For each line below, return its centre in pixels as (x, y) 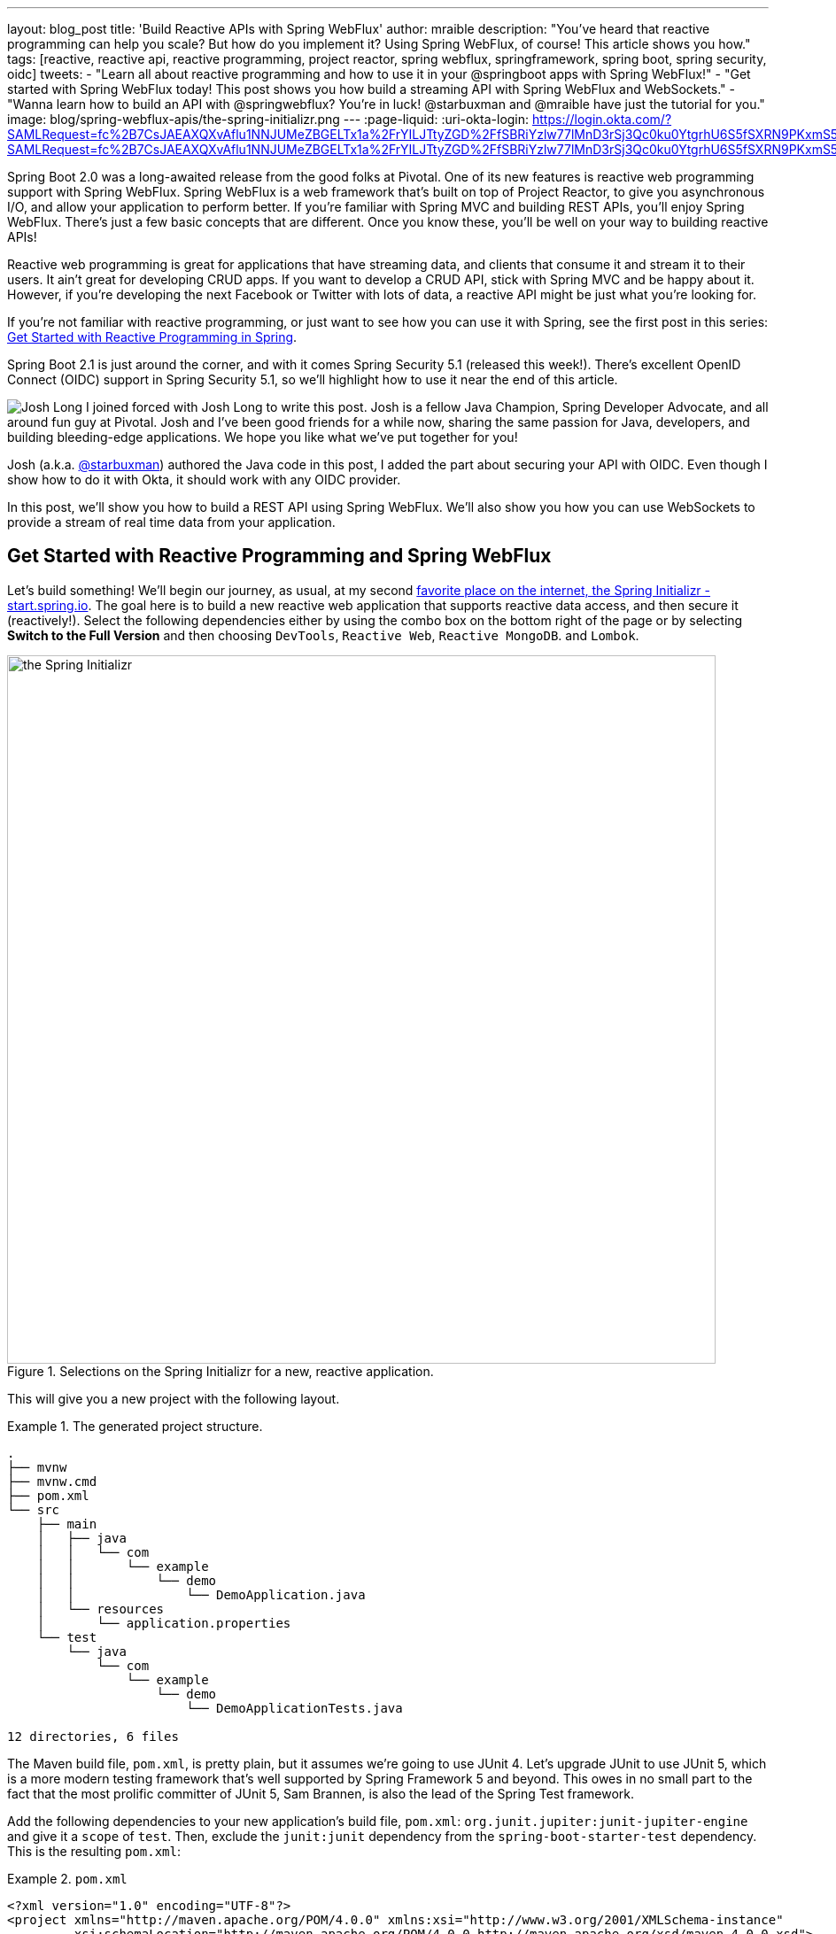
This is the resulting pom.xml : (94, 1851)
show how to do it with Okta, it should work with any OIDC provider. (204, 480)
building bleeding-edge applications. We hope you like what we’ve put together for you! (263, 437)
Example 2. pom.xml (67, 1878)
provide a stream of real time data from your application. (171, 522)
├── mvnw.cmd (52, 1481)
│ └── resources (101, 1609)
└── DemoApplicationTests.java (294, 1708)
